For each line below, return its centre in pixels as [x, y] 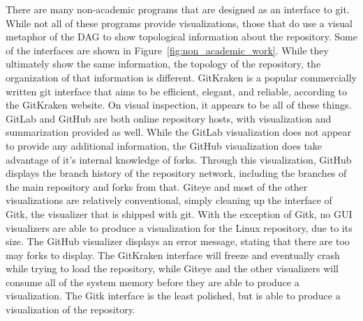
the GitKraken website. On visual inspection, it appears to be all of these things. [179, 105]
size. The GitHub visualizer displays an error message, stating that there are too [178, 241]
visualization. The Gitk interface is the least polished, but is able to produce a [173, 296]
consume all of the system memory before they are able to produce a [153, 282]
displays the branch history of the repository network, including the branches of [176, 173]
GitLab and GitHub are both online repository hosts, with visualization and [169, 118]
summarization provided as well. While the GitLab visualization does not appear [179, 132]
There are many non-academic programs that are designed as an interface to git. [178, 9]
